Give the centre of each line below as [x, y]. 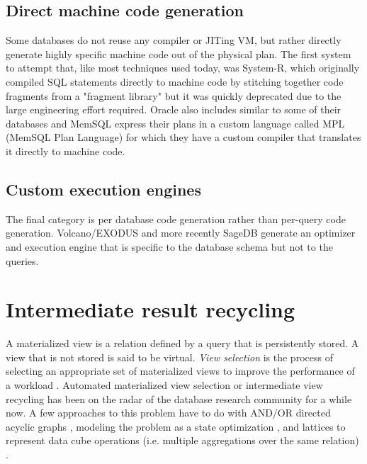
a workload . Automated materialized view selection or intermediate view [164, 385]
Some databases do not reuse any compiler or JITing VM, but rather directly [174, 40]
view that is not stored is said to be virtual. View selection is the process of [169, 357]
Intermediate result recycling [151, 309]
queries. [22, 260]
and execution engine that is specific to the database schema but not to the [169, 246]
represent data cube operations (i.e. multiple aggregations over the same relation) [182, 440]
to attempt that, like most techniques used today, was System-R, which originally [183, 68]
